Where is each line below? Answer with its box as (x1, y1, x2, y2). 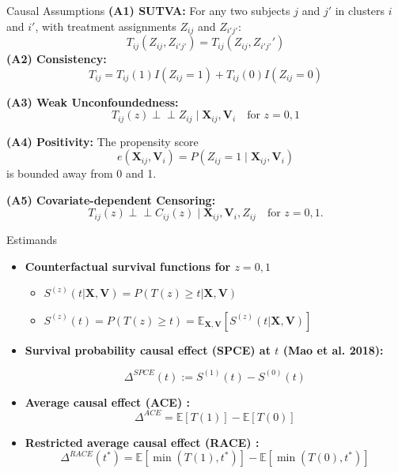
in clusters (335, 2, 385, 18)
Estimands (6, 231, 58, 247)
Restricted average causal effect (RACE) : (25, 434, 260, 450)
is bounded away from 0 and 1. (6, 165, 157, 182)
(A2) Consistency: (6, 51, 107, 67)
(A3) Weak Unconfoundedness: (6, 93, 179, 110)
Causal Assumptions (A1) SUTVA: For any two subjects (6, 2, 290, 18)
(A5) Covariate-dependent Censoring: (6, 191, 216, 208)
